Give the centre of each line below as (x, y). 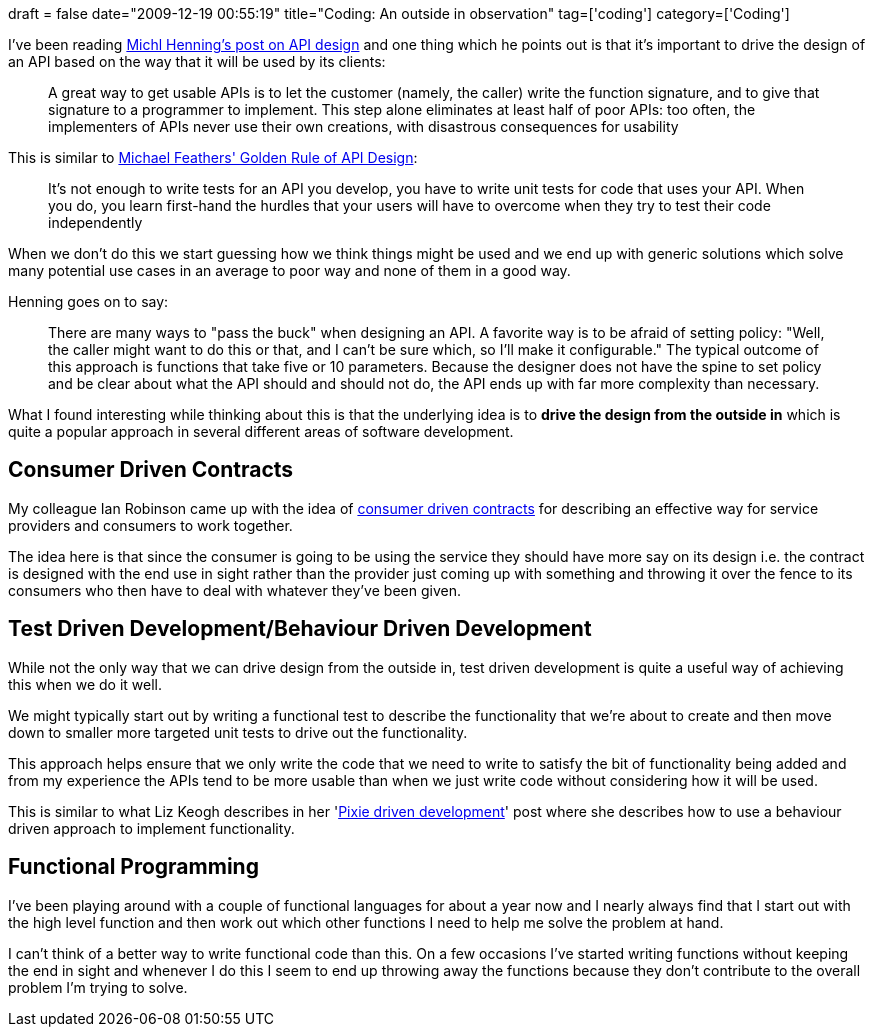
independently (95, 222)
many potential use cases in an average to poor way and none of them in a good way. (289, 270)
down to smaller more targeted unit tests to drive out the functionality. (238, 732)
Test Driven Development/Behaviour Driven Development (300, 629)
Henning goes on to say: (88, 301)
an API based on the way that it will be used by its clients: (197, 61)
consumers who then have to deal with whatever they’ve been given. (234, 590)
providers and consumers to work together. (150, 525)
